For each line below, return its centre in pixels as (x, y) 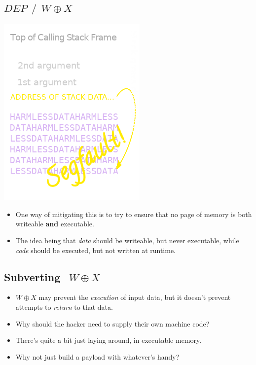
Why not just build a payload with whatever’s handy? (97, 356)
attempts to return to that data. (64, 307)
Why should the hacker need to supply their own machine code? (112, 323)
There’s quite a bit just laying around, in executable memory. (109, 340)
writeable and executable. (55, 224)
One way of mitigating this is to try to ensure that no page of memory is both (134, 214)
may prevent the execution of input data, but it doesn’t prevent (135, 297)
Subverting (32, 276)
